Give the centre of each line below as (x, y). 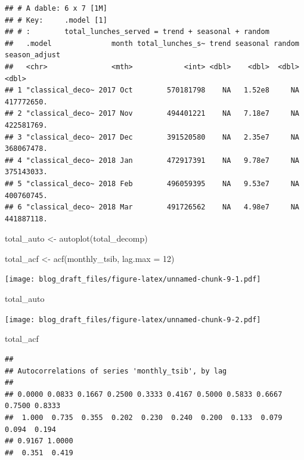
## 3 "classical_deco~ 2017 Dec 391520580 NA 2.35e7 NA (152, 137)
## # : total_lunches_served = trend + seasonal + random (137, 32)
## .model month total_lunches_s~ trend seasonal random (152, 43)
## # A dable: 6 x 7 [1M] (56, 8)
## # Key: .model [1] (56, 20)
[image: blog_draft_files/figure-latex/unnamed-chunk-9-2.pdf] (133, 319)
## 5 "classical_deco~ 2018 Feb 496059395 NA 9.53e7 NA (152, 183)
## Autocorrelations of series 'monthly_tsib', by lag (116, 371)
